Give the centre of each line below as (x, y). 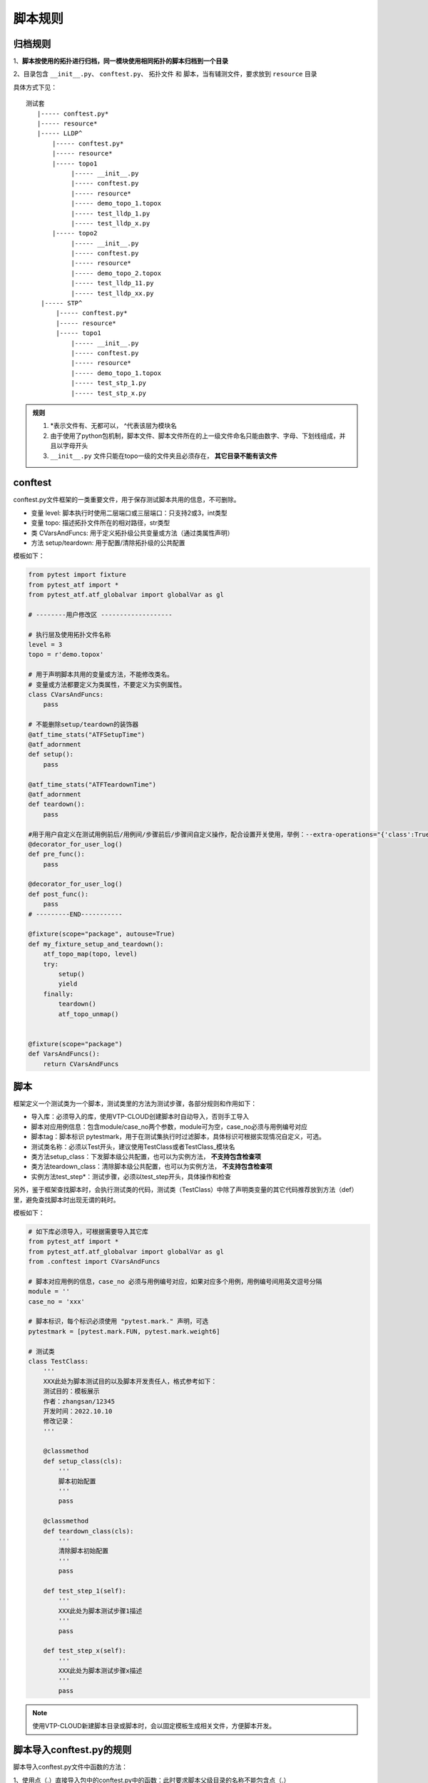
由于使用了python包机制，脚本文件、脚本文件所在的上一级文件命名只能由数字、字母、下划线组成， (195, 436)
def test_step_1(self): (85, 1591)
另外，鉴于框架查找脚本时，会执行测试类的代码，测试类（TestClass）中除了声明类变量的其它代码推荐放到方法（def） (185, 1190)
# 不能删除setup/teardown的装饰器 (83, 725)
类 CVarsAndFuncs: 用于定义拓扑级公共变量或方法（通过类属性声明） (132, 533)
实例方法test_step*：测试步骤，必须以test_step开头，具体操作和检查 (131, 1176)
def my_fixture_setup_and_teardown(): (96, 944)
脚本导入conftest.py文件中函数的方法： (71, 1767)
